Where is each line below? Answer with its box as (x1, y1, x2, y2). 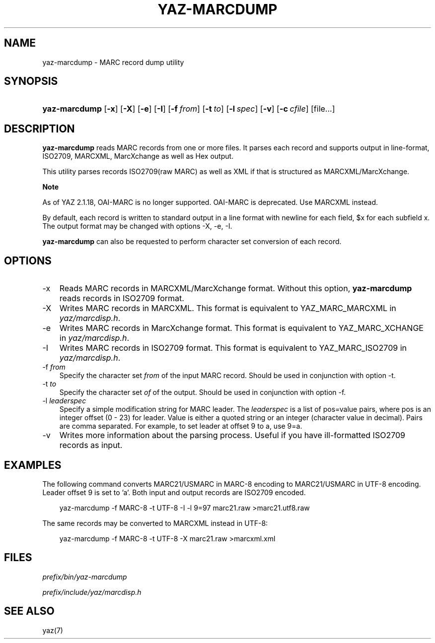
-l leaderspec (42, 396, 86, 405)
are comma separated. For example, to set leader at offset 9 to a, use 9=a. (59, 422, 302, 431)
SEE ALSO (4, 605, 55, 618)
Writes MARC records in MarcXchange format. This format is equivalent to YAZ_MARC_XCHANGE (59, 323, 424, 333)
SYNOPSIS (4, 75, 58, 88)
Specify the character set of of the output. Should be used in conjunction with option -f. (59, 388, 346, 397)
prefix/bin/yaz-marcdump (42, 572, 127, 581)
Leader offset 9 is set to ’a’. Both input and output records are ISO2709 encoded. (42, 488, 306, 497)
